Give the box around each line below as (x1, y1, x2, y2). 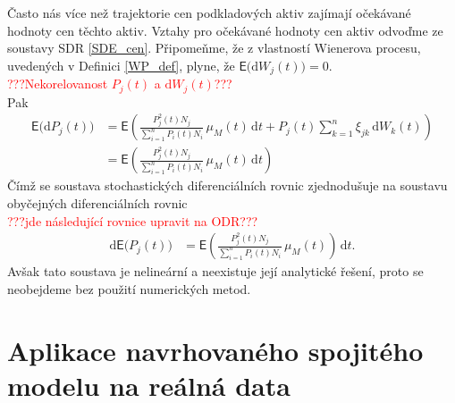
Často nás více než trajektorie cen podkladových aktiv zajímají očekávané (7, 4, 411, 21)
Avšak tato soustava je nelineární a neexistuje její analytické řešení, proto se (7, 262, 424, 281)
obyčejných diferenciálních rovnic (7, 193, 188, 212)
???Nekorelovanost (7, 74, 108, 93)
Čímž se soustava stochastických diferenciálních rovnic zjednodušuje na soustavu (7, 176, 448, 195)
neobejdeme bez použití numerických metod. (7, 279, 251, 298)
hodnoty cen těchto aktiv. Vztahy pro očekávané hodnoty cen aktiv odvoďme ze (7, 21, 443, 39)
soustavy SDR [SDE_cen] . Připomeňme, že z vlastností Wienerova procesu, (7, 38, 421, 57)
